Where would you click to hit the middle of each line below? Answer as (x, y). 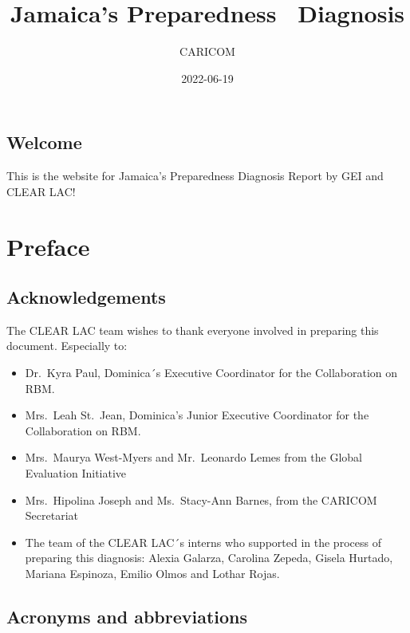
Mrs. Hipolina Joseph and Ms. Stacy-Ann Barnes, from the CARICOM (201, 499)
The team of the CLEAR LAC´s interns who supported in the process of (203, 542)
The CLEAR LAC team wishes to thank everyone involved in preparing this (193, 330)
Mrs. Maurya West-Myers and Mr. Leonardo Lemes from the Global (194, 457)
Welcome (44, 142)
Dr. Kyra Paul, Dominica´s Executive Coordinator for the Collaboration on (211, 373)
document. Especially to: (67, 346)
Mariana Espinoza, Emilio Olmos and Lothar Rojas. (152, 574)
